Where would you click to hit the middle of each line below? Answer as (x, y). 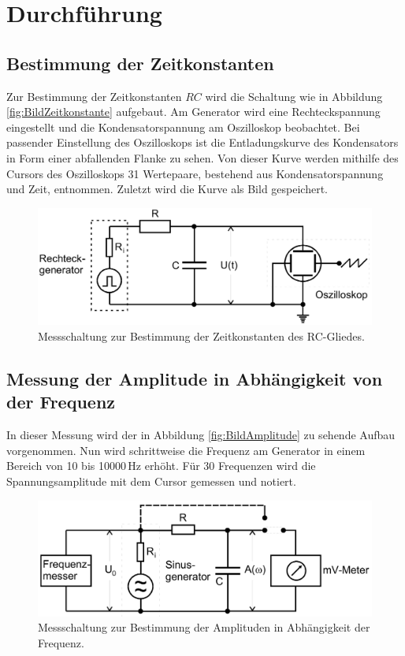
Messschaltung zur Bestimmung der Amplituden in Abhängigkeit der (204, 627)
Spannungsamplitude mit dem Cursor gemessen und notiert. (151, 481)
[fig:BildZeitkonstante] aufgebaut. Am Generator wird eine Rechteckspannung (193, 112)
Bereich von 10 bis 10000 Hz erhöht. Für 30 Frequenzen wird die (161, 466)
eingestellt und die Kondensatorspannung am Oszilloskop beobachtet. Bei (183, 127)
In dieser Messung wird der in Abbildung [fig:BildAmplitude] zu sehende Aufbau (201, 435)
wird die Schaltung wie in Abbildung (294, 96)
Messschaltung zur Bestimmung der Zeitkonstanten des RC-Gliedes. (201, 335)
